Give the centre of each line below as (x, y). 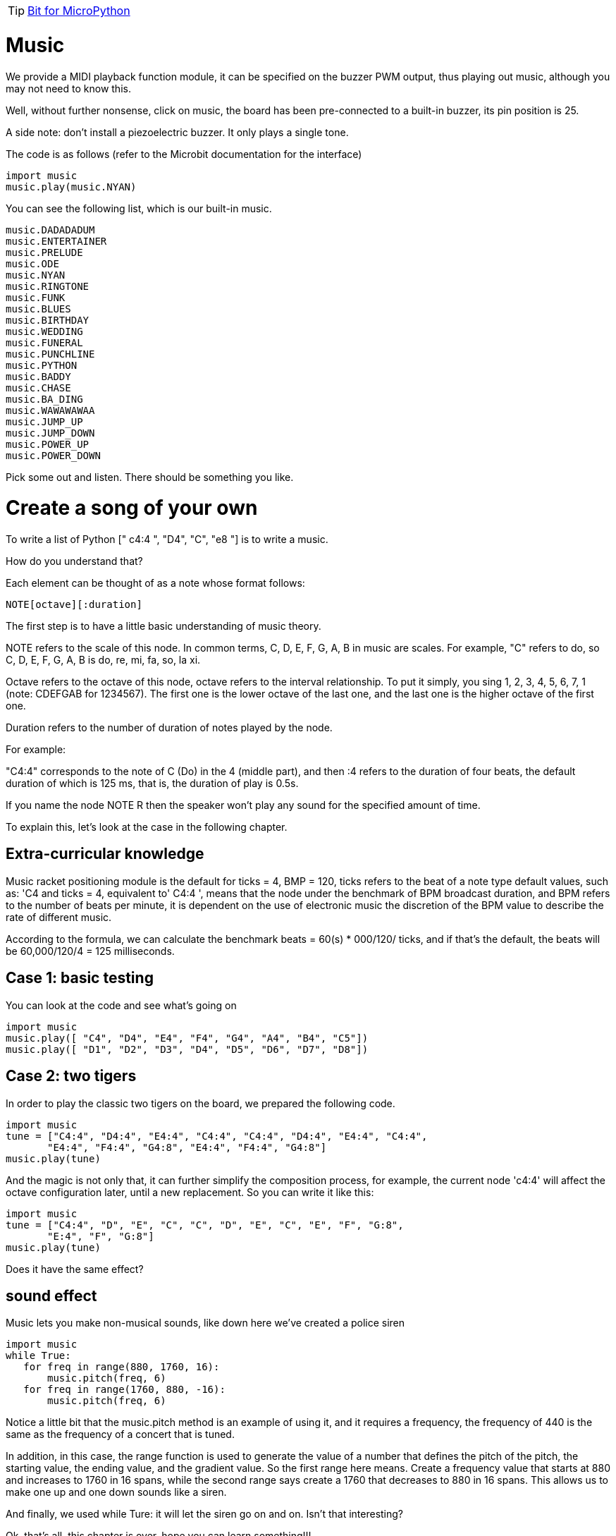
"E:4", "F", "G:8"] (101, 1236)
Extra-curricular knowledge (105, 854)
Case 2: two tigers (71, 1076)
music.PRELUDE (44, 252)
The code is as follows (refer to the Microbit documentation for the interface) (184, 154)
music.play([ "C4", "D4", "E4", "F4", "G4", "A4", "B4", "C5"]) (187, 1038)
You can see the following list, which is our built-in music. (139, 208)
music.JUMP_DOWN (50, 433)
